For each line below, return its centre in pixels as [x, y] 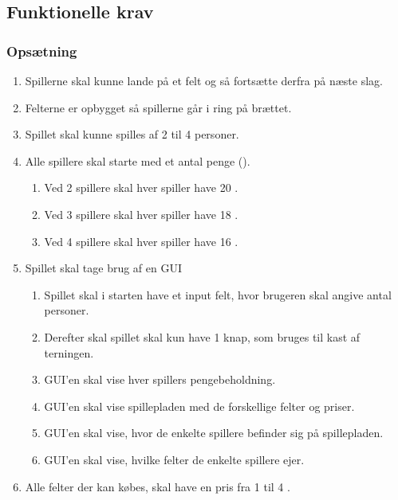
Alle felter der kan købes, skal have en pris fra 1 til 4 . [158, 486]
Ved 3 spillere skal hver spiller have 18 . [141, 214]
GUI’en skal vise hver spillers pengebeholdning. [160, 379]
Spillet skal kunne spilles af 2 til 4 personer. [132, 134]
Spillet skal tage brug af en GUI [104, 268]
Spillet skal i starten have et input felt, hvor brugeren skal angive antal [218, 294]
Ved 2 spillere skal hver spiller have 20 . [141, 187]
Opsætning [42, 51]
